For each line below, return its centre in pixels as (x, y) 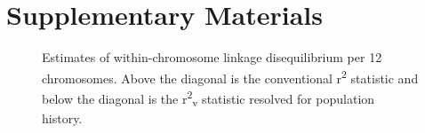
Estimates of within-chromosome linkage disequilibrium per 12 (212, 57)
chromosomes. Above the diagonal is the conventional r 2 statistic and (230, 76)
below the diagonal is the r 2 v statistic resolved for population (208, 98)
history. (62, 117)
